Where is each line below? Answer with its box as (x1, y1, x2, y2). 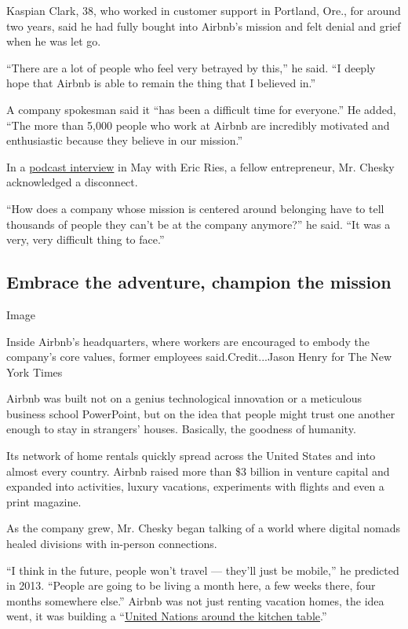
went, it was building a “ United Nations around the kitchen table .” (6, 608, 327, 624)
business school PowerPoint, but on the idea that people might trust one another (6, 405, 395, 421)
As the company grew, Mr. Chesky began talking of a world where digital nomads (6, 520, 401, 536)
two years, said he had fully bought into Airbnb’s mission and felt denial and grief (6, 17, 401, 34)
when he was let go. (6, 33, 101, 50)
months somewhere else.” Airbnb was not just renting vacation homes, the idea (6, 592, 384, 609)
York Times (6, 363, 63, 380)
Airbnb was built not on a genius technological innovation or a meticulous (6, 390, 362, 406)
